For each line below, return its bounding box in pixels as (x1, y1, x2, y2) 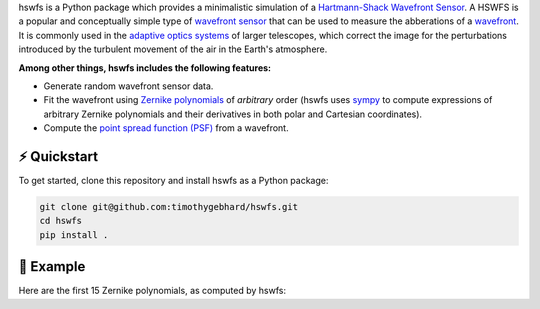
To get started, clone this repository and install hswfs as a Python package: (18, 175, 329, 187)
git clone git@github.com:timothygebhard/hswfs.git (39, 201, 299, 213)
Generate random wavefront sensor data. (43, 80, 214, 92)
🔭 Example (18, 258, 86, 275)
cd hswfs (39, 215, 83, 227)
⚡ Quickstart (18, 148, 99, 165)
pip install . (39, 229, 109, 240)
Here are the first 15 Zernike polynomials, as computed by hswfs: (18, 285, 287, 297)
